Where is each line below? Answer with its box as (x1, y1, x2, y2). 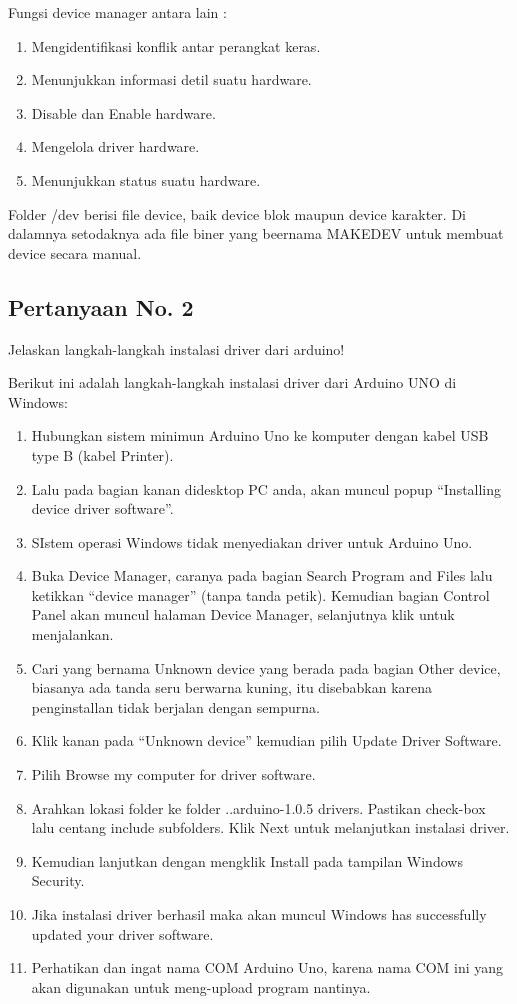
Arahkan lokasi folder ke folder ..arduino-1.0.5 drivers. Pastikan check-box (31, 797, 486, 818)
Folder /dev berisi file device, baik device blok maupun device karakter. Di (8, 203, 466, 224)
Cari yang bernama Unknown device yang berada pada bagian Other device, (31, 657, 501, 678)
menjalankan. (31, 624, 114, 645)
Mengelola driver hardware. (31, 136, 200, 157)
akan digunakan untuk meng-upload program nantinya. (31, 976, 371, 997)
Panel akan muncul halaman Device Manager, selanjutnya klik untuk (31, 604, 455, 625)
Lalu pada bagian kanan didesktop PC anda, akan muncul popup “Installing (31, 478, 502, 499)
